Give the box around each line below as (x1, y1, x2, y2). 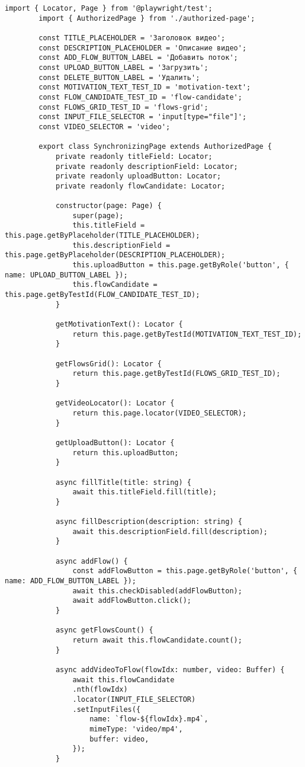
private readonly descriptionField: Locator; (55, 162, 238, 171)
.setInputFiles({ (72, 705, 141, 714)
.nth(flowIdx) (72, 685, 128, 694)
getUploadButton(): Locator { (55, 438, 175, 447)
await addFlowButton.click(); (72, 596, 191, 605)
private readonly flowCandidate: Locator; (55, 181, 226, 190)
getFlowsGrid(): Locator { (55, 359, 162, 368)
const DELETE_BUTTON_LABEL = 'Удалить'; (38, 73, 200, 82)
